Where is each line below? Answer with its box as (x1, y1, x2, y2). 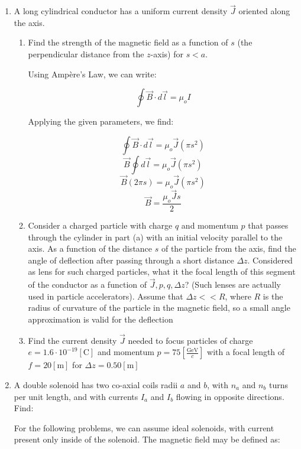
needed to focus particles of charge (128, 334, 253, 346)
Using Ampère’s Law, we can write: (28, 67, 157, 80)
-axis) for (150, 48, 183, 60)
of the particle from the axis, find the (161, 242, 296, 255)
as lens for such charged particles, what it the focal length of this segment (28, 265, 296, 278)
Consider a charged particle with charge (28, 219, 173, 232)
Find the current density (28, 334, 117, 346)
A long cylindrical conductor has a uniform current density (14, 5, 228, 17)
